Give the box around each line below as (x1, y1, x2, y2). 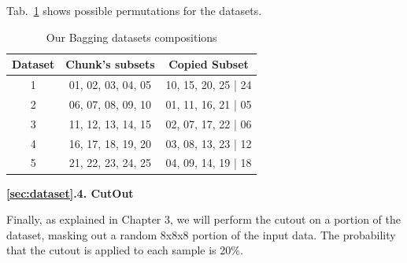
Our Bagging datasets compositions (46, 28, 217, 45)
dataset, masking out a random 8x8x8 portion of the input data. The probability (6, 226, 396, 243)
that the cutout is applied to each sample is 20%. (6, 242, 243, 258)
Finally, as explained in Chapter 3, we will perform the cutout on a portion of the (6, 211, 401, 228)
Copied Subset (168, 56, 249, 72)
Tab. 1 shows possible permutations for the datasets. (6, 2, 262, 18)
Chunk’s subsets (65, 56, 155, 72)
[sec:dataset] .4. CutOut (6, 184, 134, 201)
